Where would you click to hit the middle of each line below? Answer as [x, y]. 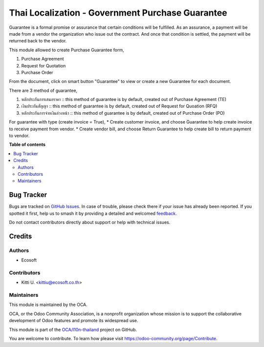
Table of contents [27, 144]
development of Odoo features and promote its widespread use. [74, 321]
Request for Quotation [44, 65]
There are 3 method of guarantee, [43, 90]
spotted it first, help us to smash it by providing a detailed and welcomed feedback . [93, 213]
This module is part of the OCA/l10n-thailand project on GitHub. [73, 329]
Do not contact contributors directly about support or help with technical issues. [90, 223]
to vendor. [19, 136]
